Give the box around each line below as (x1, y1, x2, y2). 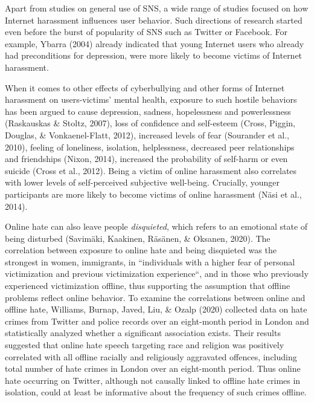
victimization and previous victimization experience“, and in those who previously (5, 267, 309, 280)
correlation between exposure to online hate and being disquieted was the (5, 244, 277, 256)
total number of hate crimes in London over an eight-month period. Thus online (5, 362, 301, 375)
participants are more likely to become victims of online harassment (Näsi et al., (5, 187, 302, 200)
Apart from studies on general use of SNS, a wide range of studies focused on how (5, 2, 309, 14)
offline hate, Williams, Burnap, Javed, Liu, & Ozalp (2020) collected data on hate (5, 303, 307, 316)
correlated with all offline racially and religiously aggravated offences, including (5, 350, 297, 363)
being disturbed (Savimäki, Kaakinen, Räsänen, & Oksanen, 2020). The (5, 232, 271, 244)
